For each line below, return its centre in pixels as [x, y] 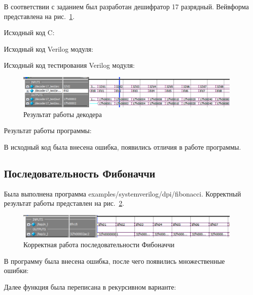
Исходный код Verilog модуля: [49, 49]
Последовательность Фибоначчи [80, 173]
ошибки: [16, 270]
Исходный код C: [29, 32]
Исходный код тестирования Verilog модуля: [69, 65]
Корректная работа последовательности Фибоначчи [99, 245]
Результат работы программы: [48, 130]
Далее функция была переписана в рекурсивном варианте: [90, 286]
